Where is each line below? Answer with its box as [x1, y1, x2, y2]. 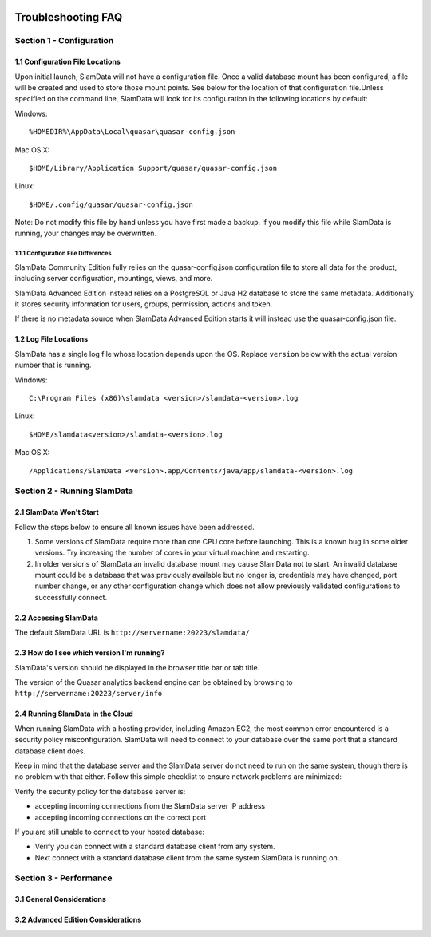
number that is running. [14, 360, 92, 370]
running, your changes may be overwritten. [14, 228, 157, 239]
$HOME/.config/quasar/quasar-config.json [29, 200, 193, 209]
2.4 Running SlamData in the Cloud [14, 709, 133, 718]
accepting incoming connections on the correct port [34, 812, 207, 822]
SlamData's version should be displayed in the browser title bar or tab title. [14, 662, 260, 672]
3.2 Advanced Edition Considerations [14, 915, 142, 925]
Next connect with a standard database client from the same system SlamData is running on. [34, 852, 340, 862]
